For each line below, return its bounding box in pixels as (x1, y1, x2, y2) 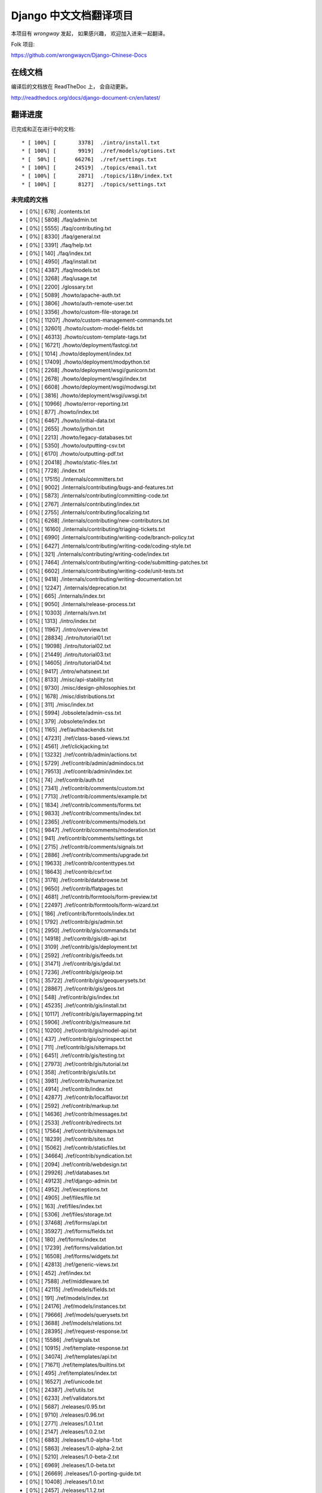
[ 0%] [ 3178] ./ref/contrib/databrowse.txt (26, 877, 128, 884)
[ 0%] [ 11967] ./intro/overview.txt (26, 626, 109, 633)
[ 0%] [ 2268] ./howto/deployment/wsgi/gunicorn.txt (26, 367, 156, 374)
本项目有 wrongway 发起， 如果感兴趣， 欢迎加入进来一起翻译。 (11, 30, 168, 37)
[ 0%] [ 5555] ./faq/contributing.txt (26, 225, 112, 232)
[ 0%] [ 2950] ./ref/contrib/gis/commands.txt (26, 926, 137, 934)
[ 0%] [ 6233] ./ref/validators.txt (26, 1394, 105, 1402)
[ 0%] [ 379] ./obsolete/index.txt (26, 717, 106, 725)
